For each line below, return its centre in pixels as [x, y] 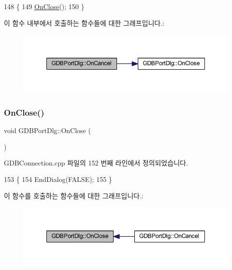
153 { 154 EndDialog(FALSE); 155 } [58, 179]
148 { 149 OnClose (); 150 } [44, 6]
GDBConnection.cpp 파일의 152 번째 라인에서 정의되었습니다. [96, 163]
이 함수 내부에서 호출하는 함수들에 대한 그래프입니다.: [84, 22]
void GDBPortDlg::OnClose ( [47, 130]
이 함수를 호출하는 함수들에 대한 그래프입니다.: [74, 195]
